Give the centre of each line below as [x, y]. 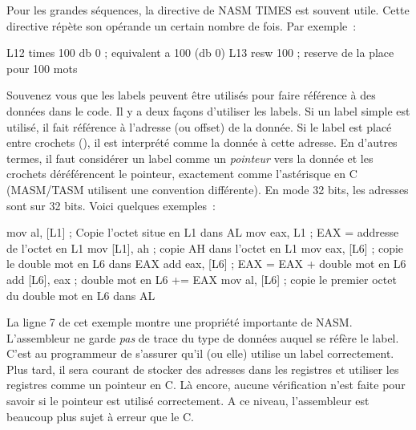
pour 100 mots [42, 68]
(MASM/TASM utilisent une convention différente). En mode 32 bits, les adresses [208, 189]
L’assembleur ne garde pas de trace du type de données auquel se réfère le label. [203, 337]
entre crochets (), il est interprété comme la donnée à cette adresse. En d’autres [202, 142]
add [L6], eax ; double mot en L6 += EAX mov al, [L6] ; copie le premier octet [202, 279]
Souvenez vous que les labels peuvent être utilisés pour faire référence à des [191, 95]
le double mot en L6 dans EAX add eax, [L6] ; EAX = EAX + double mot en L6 [206, 264]
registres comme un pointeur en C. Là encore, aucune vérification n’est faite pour [206, 385]
